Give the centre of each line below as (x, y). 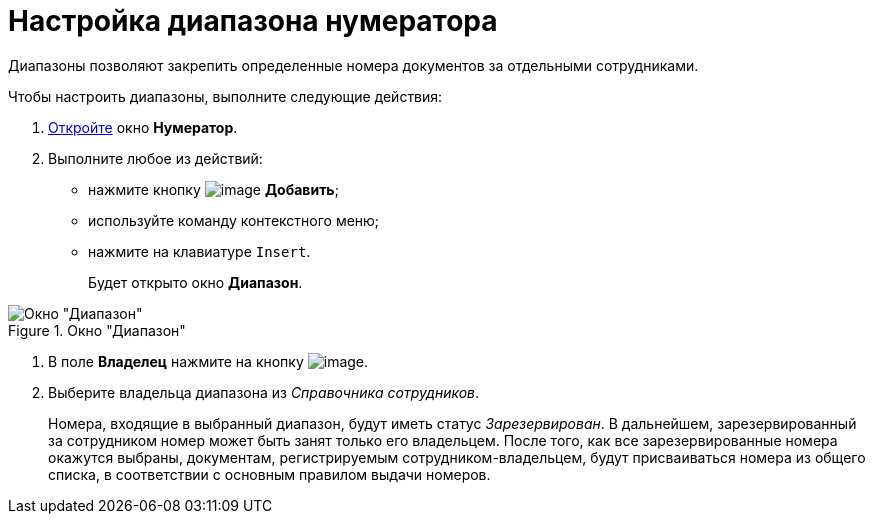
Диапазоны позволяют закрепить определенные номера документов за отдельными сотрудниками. (353, 65)
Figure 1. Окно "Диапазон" (97, 330)
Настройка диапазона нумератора (253, 21)
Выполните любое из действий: (155, 158)
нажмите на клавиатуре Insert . (199, 251)
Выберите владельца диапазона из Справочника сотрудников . (264, 392)
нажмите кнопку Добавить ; (213, 189)
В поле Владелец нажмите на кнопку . (208, 361)
